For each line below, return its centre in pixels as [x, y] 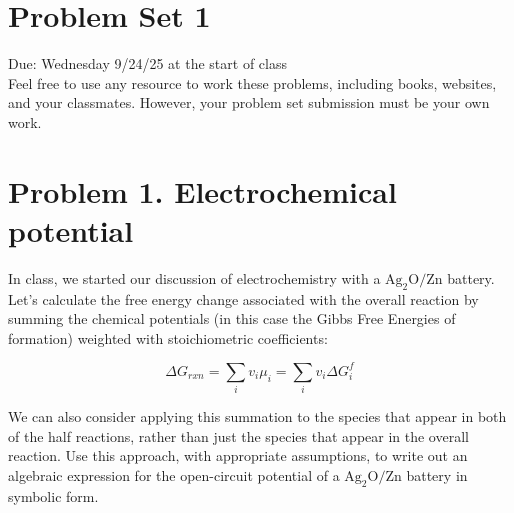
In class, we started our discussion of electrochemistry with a [194, 277]
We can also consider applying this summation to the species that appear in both [257, 416]
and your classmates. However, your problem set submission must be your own [249, 102]
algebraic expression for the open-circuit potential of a [174, 475]
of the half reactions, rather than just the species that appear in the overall [238, 435]
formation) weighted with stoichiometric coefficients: [168, 337]
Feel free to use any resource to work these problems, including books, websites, [252, 82]
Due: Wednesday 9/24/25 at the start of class [147, 63]
